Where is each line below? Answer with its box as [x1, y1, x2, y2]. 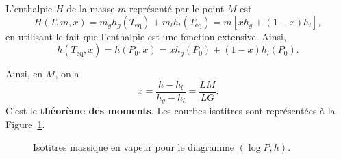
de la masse [66, 1, 115, 15]
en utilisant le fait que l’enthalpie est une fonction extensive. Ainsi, [5, 29, 286, 43]
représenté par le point [129, 1, 225, 15]
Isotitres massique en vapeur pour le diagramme [33, 140, 235, 154]
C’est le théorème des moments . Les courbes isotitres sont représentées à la [5, 103, 336, 118]
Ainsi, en [5, 66, 43, 81]
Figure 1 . [5, 117, 45, 131]
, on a [55, 66, 79, 81]
